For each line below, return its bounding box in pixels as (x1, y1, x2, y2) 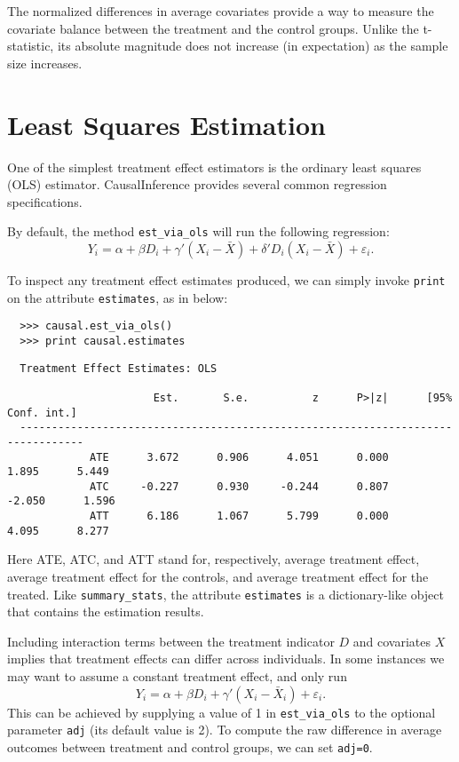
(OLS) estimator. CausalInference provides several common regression (7, 175, 387, 194)
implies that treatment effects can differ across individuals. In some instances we (7, 649, 445, 668)
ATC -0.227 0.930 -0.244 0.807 (90, 480, 389, 493)
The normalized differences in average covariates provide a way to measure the (7, 2, 434, 20)
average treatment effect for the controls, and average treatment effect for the (7, 568, 429, 586)
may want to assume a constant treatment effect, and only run (7, 667, 347, 686)
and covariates (352, 631, 431, 650)
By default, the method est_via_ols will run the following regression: (7, 222, 390, 241)
